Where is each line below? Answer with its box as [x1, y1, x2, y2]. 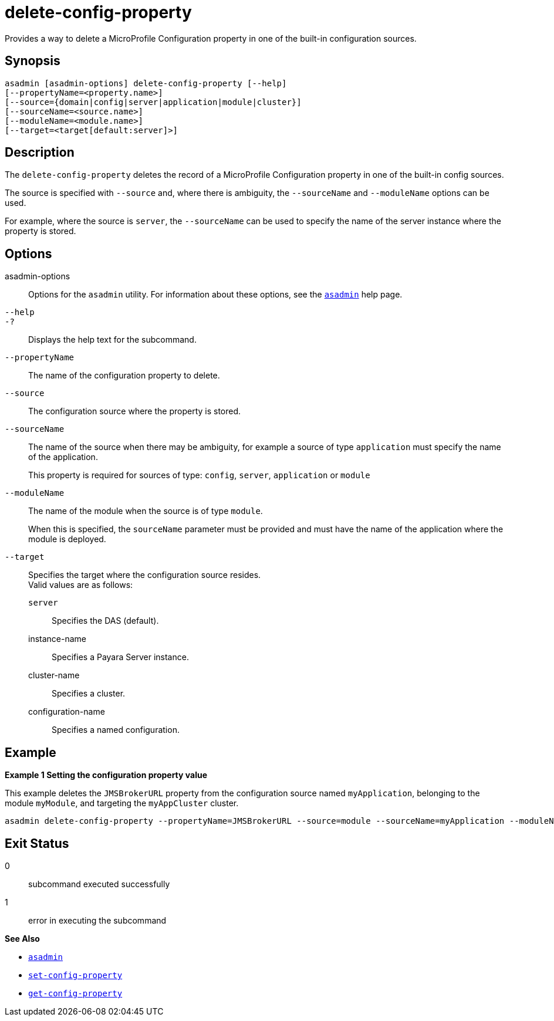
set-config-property [28, 970, 123, 980]
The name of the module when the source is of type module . [28, 506, 263, 516]
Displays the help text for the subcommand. [28, 334, 197, 345]
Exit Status [5, 836, 69, 851]
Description [5, 145, 75, 160]
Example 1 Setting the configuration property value [5, 770, 208, 780]
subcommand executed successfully [28, 878, 170, 889]
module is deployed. [28, 534, 106, 545]
